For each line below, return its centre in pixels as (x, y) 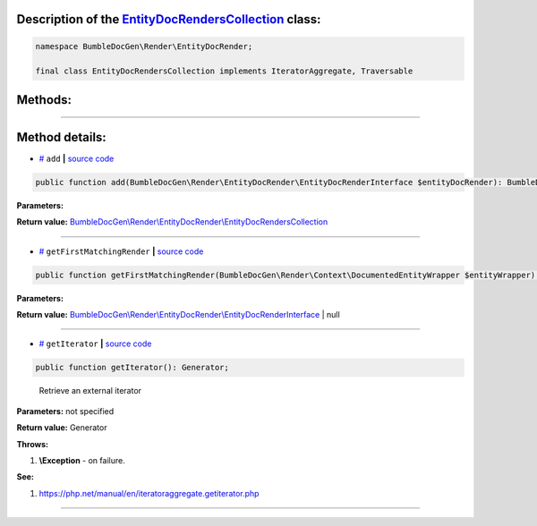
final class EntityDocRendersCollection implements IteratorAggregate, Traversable (224, 71)
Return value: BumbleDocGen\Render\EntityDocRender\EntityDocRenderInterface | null (178, 315)
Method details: (61, 137)
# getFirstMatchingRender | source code (121, 251)
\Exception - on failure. (82, 460)
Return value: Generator (62, 428)
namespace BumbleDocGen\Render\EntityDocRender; (144, 46)
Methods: (44, 100)
